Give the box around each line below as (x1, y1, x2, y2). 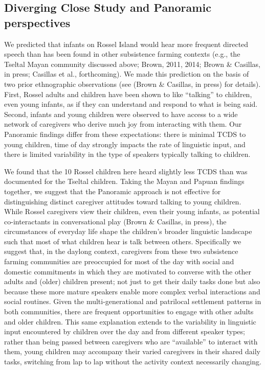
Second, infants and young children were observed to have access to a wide (4, 108, 238, 119)
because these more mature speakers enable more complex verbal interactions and (4, 286, 260, 296)
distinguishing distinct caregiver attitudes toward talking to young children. (4, 196, 241, 206)
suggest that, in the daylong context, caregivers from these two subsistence (4, 246, 238, 257)
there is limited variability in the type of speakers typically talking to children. (4, 149, 251, 159)
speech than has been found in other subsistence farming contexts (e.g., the (4, 49, 240, 59)
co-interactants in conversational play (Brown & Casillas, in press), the (4, 216, 227, 226)
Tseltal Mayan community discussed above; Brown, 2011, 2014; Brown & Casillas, (4, 58, 261, 69)
